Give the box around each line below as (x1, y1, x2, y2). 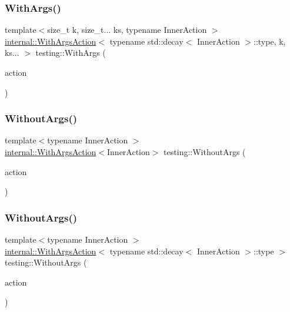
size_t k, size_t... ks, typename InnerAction (47, 24, 207, 36)
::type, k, (254, 35, 286, 47)
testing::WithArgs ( (35, 46, 106, 59)
